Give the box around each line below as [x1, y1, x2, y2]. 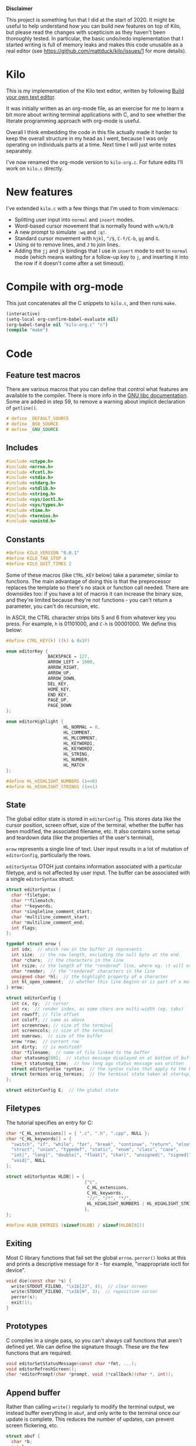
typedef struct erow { [6, 941, 61, 947]
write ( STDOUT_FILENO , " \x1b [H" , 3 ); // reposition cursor [11, 1288, 158, 1295]
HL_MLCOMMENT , [63, 735, 98, 741]
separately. [6, 147, 33, 154]
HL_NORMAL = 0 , [63, 724, 100, 730]
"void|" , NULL [11, 1158, 45, 1164]
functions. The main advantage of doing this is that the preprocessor [6, 577, 171, 584]
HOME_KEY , [47, 686, 72, 692]
